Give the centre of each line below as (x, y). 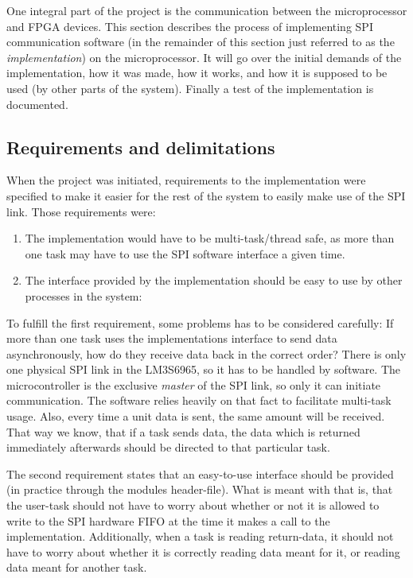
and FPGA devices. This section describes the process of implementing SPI (190, 26)
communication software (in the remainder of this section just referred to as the (201, 42)
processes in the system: (84, 295)
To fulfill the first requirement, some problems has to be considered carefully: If (200, 322)
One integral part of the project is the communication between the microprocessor (207, 10)
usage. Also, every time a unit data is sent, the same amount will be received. (196, 416)
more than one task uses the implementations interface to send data (172, 338)
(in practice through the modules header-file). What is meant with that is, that (200, 489)
